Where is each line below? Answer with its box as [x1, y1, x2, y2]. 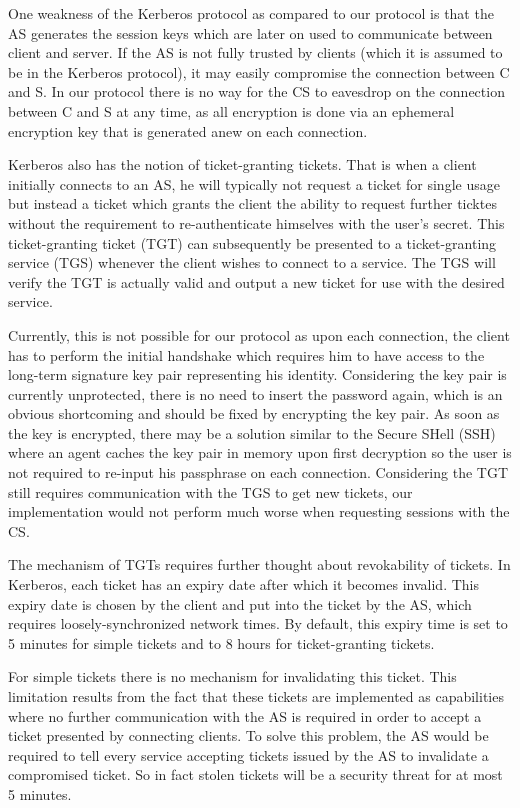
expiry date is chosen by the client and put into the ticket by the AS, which [8, 593, 472, 614]
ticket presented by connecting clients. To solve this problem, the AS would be [8, 725, 489, 746]
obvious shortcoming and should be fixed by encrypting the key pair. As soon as [8, 403, 500, 424]
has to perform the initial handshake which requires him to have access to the [8, 344, 485, 365]
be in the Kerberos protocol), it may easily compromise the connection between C [8, 61, 510, 82]
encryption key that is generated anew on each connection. [8, 120, 368, 141]
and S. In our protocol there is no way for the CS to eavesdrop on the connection [8, 81, 505, 102]
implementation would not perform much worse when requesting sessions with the [8, 501, 510, 522]
